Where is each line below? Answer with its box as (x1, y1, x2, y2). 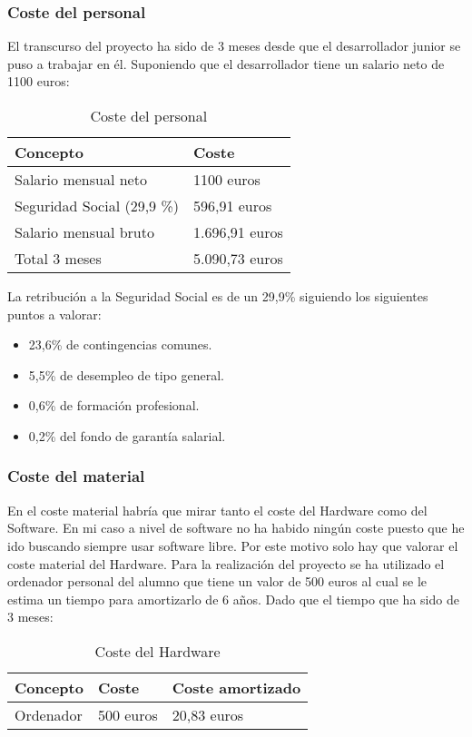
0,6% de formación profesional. (28, 396, 200, 415)
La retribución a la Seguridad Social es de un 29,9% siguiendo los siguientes (7, 287, 428, 305)
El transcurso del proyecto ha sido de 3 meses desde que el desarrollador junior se (7, 36, 461, 55)
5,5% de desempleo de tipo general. (28, 365, 224, 384)
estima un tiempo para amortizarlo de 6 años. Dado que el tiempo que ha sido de (7, 589, 459, 608)
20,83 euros (172, 703, 244, 725)
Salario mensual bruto (15, 221, 154, 242)
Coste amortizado (172, 676, 301, 698)
